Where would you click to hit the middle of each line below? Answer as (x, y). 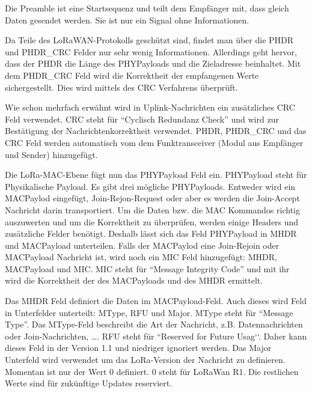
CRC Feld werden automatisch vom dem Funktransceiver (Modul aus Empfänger (154, 142)
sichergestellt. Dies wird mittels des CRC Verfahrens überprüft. (121, 87)
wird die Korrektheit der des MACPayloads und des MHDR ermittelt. (134, 280)
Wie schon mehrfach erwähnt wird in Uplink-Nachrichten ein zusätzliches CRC (150, 107)
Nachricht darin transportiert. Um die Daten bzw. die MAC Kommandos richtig (152, 209)
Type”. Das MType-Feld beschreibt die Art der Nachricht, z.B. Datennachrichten (154, 324)
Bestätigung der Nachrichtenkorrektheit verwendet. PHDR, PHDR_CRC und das (156, 131)
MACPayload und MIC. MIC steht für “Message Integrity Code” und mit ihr (147, 268)
